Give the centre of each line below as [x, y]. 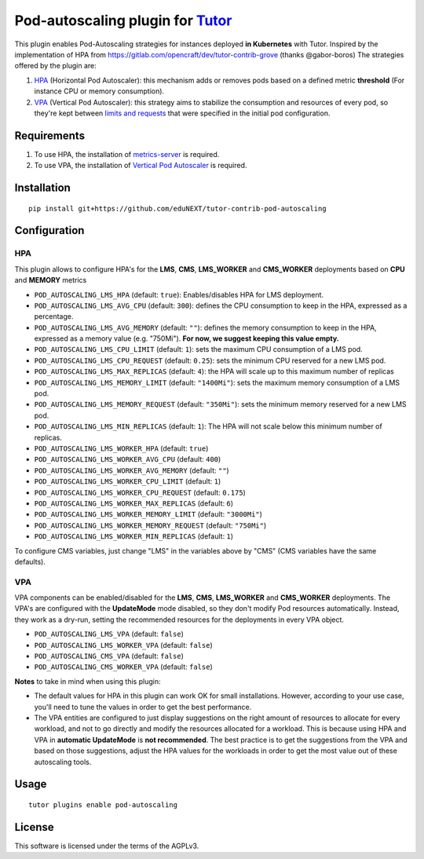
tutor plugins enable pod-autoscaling [103, 804]
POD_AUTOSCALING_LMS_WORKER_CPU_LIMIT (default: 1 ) [128, 481]
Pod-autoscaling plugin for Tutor [123, 20]
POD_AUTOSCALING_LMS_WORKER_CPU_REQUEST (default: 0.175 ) [140, 492]
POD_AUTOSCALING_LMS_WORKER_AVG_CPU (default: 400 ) [128, 459]
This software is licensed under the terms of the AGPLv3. [107, 846]
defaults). [30, 561]
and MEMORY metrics [51, 280]
